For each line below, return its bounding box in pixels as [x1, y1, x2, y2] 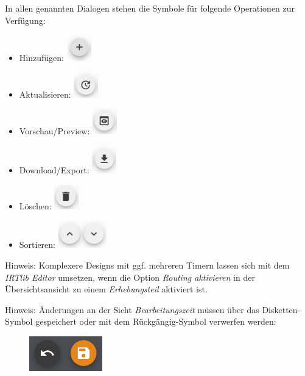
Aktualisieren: [19, 87, 71, 100]
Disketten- [262, 303, 301, 316]
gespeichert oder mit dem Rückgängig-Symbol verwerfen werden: [35, 315, 276, 328]
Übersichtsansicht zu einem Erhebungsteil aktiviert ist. [5, 283, 208, 295]
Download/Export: [19, 163, 89, 176]
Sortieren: [19, 238, 56, 251]
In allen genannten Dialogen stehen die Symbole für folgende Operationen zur [5, 2, 295, 14]
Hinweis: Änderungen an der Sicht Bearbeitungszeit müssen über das [5, 303, 259, 316]
